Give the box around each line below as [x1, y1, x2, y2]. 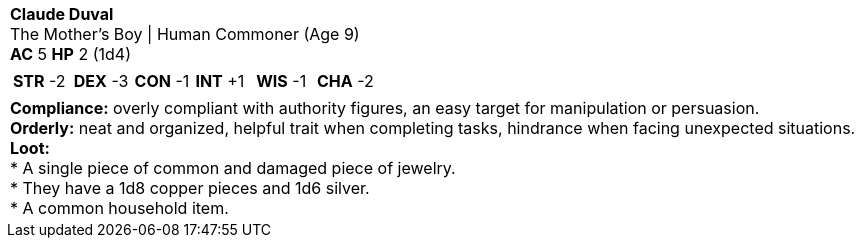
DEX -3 [73, 71, 129, 91]
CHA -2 [316, 71, 374, 91]
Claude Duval [10, 4, 114, 24]
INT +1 [195, 71, 245, 91]
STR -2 [13, 71, 66, 91]
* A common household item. [10, 198, 229, 218]
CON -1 [134, 71, 190, 91]
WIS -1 [256, 71, 307, 91]
